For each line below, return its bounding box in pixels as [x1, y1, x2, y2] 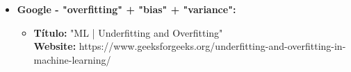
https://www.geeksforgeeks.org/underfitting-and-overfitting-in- [79, 39, 346, 53]
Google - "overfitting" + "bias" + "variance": [17, 2, 236, 16]
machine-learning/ [33, 52, 111, 66]
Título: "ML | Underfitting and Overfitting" [33, 25, 223, 39]
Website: [33, 39, 76, 53]
